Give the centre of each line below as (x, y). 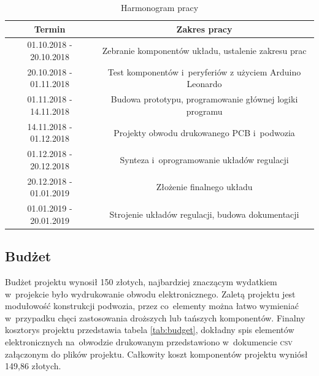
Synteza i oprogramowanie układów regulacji (204, 159)
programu (204, 111)
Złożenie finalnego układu (204, 187)
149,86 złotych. (33, 366)
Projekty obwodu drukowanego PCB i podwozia (204, 132)
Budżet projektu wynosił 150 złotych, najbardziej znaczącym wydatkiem (141, 281)
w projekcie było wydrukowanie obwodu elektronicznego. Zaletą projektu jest (150, 294)
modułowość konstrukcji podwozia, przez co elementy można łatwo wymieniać (152, 306)
